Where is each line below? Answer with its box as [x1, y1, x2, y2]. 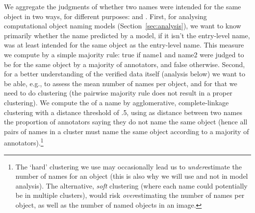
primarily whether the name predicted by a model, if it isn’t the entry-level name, [4, 30, 250, 40]
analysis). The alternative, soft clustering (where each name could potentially [15, 180, 248, 190]
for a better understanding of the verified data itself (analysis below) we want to [4, 69, 246, 79]
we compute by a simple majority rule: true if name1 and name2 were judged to [4, 49, 244, 59]
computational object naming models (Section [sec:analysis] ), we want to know [4, 21, 241, 31]
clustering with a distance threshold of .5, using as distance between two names [4, 107, 242, 117]
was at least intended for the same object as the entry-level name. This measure [4, 40, 244, 50]
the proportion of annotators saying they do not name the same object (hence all [4, 117, 248, 127]
